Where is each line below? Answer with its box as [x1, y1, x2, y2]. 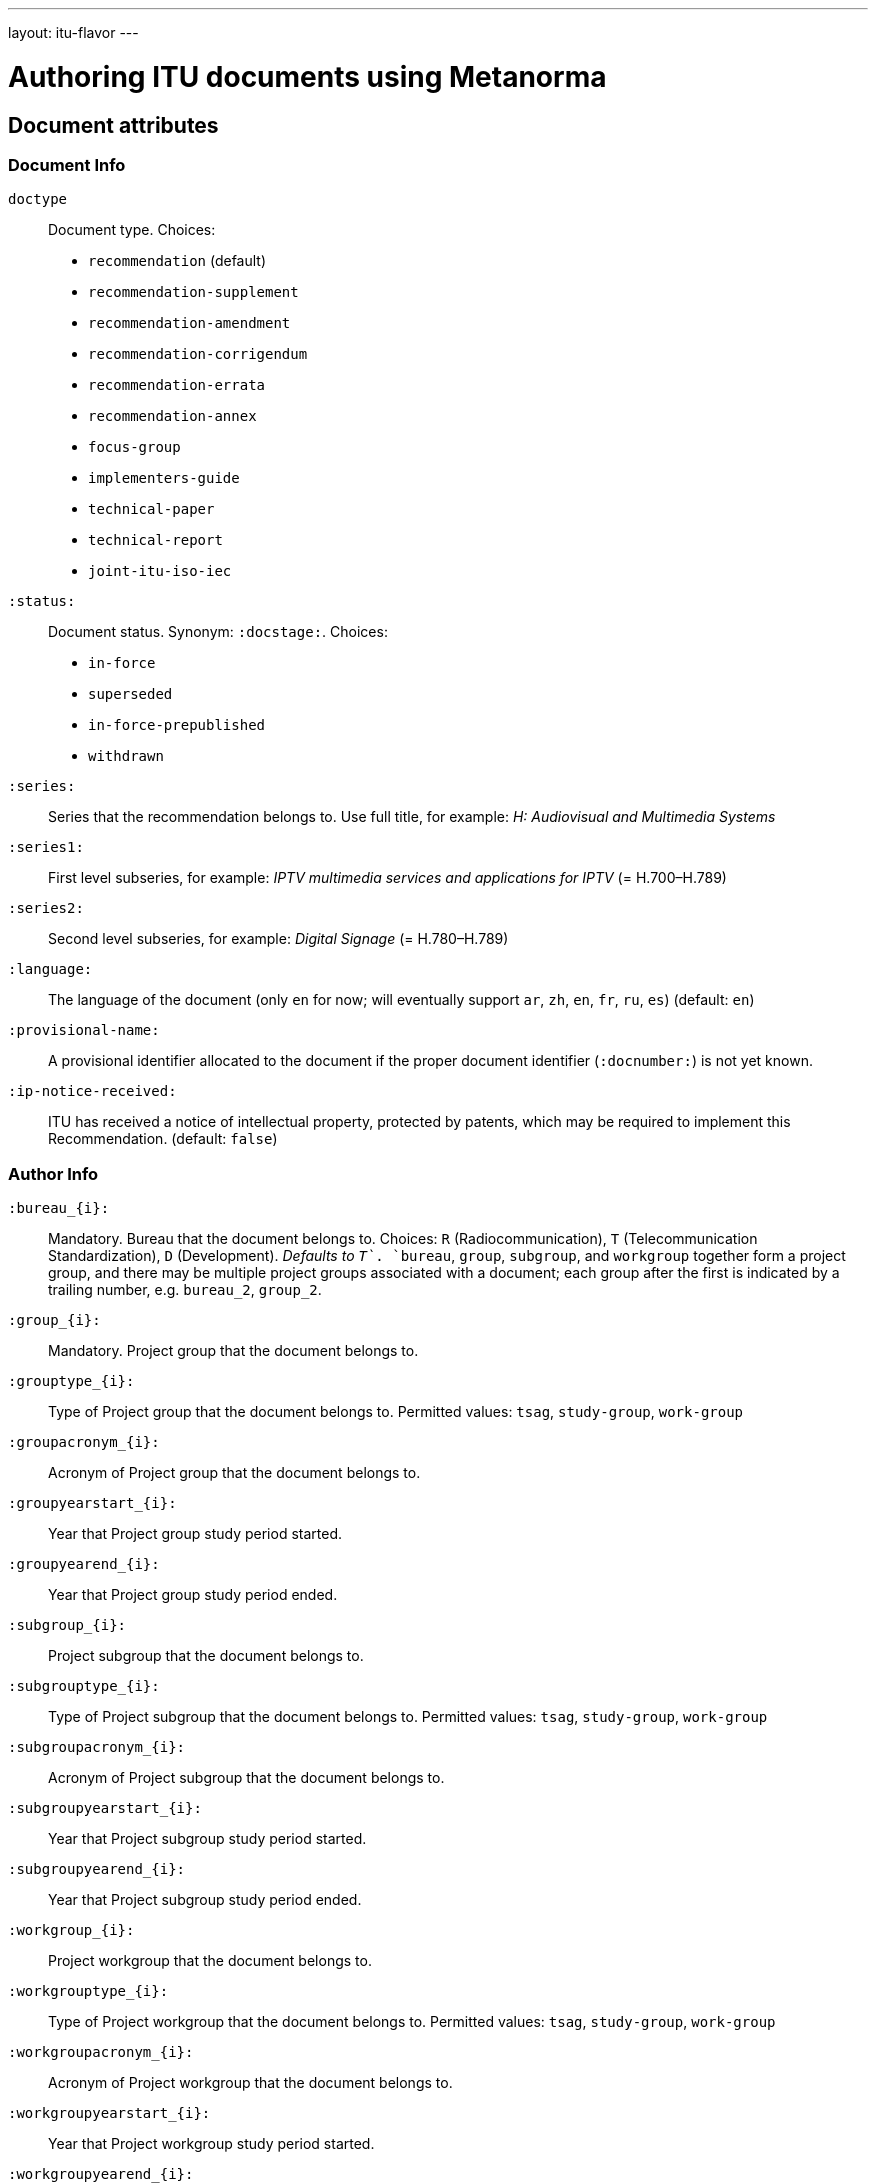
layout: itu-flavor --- [8, 24, 139, 41]
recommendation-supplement [88, 284, 299, 301]
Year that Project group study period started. [48, 1525, 343, 1543]
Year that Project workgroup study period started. [48, 2135, 375, 2153]
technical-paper [88, 501, 215, 518]
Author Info [8, 1163, 99, 1184]
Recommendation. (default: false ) [48, 1130, 278, 1148]
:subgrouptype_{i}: [8, 1678, 160, 1695]
